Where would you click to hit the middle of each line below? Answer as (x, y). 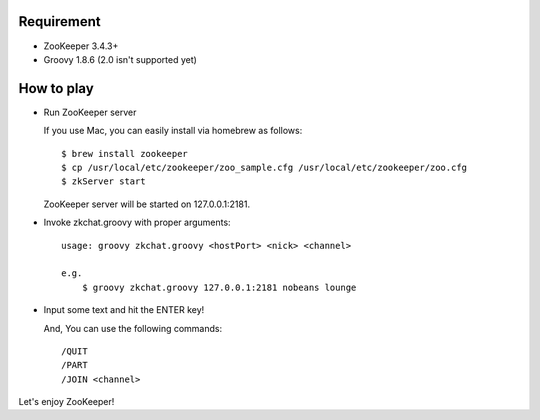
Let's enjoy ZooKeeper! (66, 402)
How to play (56, 88)
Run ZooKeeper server (90, 112)
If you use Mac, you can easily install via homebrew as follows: (173, 131)
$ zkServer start (103, 181)
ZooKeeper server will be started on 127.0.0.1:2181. (146, 204)
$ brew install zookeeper (125, 153)
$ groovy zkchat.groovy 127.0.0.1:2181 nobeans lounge (219, 287)
